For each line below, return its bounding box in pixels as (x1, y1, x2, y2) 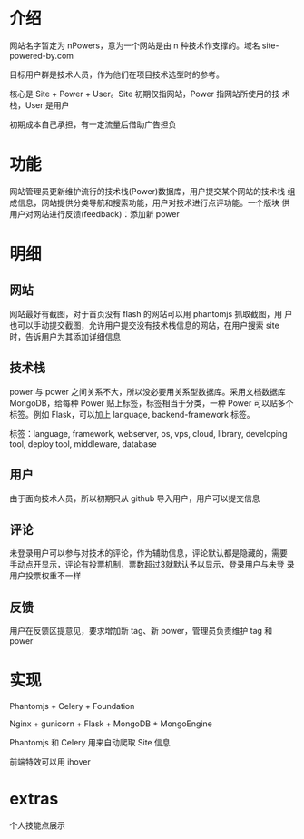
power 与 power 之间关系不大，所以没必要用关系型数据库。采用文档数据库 (9, 386, 286, 397)
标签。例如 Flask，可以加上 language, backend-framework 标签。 (9, 409, 256, 419)
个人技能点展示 (9, 820, 65, 831)
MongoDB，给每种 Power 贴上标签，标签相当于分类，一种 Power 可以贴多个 (9, 397, 294, 409)
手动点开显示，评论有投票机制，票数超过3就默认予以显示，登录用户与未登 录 (9, 559, 295, 570)
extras (9, 789, 59, 809)
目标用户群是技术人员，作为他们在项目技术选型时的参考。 (9, 69, 224, 80)
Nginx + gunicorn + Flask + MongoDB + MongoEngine (9, 718, 213, 729)
